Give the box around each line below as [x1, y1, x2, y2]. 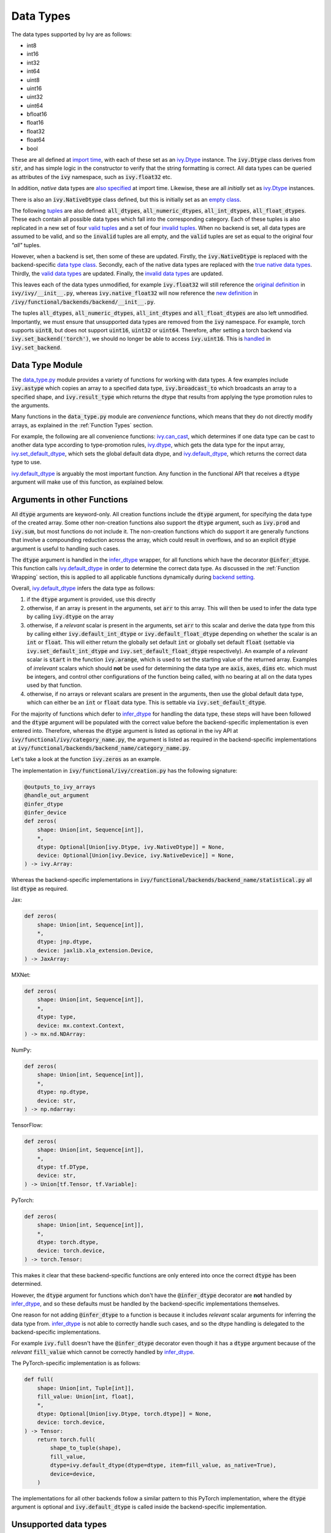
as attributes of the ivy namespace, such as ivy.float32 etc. [11, 173, 172, 180]
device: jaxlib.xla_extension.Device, [37, 947, 154, 954]
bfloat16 [26, 110, 47, 118]
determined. [11, 1280, 42, 1288]
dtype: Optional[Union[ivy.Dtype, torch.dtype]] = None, [37, 1410, 212, 1417]
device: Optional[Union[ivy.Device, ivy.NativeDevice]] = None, [37, 852, 235, 858]
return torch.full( [37, 1436, 96, 1443]
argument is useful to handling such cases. [11, 545, 120, 552]
